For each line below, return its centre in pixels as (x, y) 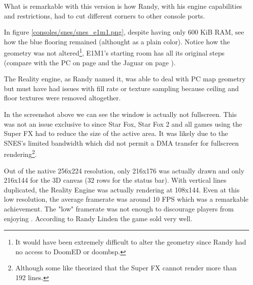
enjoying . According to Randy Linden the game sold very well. (98, 218)
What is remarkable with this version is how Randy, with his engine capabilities (123, 6)
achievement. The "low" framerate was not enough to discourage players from (119, 209)
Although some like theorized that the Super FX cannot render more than (126, 268)
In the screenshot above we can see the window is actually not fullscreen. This (120, 114)
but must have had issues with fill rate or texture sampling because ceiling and (121, 88)
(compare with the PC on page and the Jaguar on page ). (90, 62)
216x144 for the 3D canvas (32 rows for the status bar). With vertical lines (115, 180)
